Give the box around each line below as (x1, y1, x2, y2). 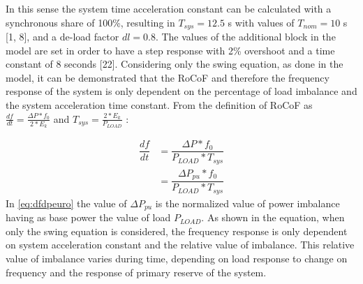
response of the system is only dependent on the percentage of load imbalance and (6, 84, 357, 98)
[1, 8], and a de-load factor (6, 29, 119, 44)
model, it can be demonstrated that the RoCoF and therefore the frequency (6, 70, 329, 84)
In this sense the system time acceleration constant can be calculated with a (6, 1, 332, 15)
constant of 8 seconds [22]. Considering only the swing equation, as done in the (6, 57, 343, 71)
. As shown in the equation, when (201, 210, 345, 225)
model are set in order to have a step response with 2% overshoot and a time (6, 43, 335, 57)
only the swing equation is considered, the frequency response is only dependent (6, 223, 348, 238)
